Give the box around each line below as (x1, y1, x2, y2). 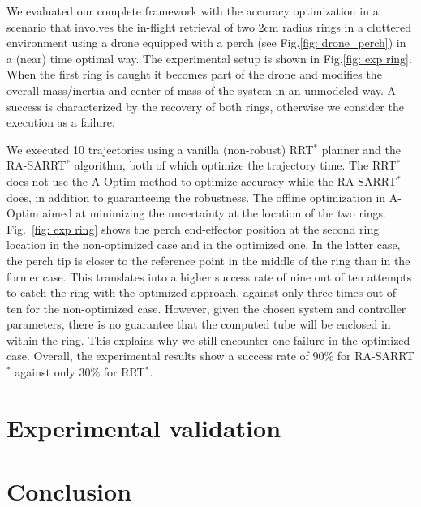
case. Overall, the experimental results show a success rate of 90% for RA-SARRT (6, 347, 415, 364)
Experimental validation (6, 410, 281, 444)
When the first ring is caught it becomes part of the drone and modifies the (6, 66, 382, 83)
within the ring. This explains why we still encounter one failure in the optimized (6, 331, 410, 348)
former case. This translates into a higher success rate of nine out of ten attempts (6, 268, 412, 285)
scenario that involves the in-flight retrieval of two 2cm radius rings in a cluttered (6, 18, 412, 35)
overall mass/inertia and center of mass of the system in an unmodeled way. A (6, 81, 397, 98)
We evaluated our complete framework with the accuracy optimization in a (6, 2, 379, 19)
